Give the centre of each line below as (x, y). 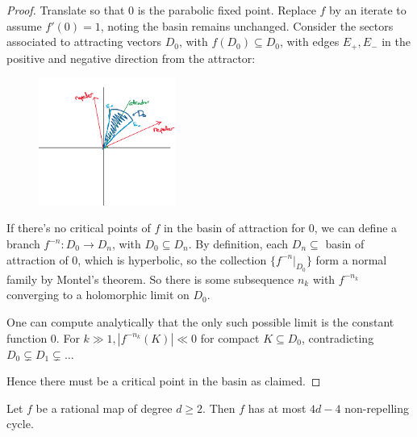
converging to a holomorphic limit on (98, 295)
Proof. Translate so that (66, 10)
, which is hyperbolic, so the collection (172, 259)
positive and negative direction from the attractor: (131, 58)
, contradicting (338, 337)
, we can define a (356, 228)
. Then (219, 408)
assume (24, 25)
